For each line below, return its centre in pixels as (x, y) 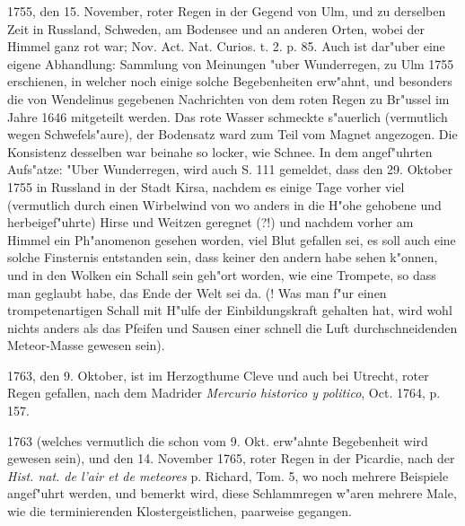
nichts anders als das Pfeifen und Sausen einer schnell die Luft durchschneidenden (232, 327)
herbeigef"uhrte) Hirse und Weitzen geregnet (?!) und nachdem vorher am (211, 222)
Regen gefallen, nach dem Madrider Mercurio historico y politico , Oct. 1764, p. (224, 393)
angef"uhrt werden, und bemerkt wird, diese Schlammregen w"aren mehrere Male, (232, 493)
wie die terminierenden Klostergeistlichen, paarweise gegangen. (180, 511)
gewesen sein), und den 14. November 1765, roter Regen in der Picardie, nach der (231, 458)
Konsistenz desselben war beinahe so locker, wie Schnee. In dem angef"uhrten (220, 151)
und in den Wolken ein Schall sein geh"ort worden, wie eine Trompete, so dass (222, 274)
